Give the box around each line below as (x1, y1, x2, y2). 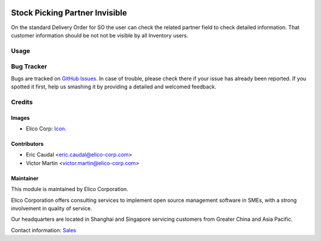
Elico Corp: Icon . (26, 125, 67, 132)
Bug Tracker (11, 62, 48, 71)
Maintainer (11, 175, 39, 182)
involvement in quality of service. (11, 205, 92, 212)
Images (11, 114, 30, 121)
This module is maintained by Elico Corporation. (11, 186, 128, 193)
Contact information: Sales (11, 226, 77, 234)
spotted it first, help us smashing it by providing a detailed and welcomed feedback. (11, 83, 216, 90)
